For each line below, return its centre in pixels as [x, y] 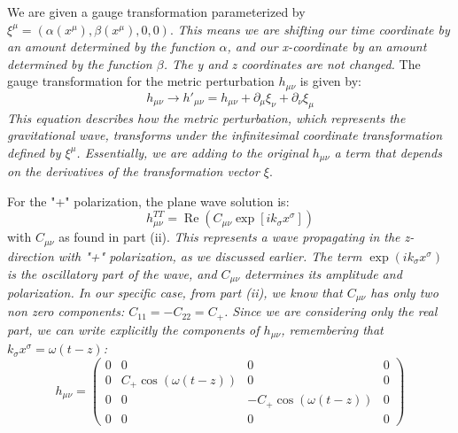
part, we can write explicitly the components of [133, 329]
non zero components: [66, 311]
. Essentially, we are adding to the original [192, 152]
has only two [404, 292]
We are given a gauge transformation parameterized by [156, 12]
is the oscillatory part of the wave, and [112, 273]
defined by [34, 152]
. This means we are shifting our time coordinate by [310, 29]
